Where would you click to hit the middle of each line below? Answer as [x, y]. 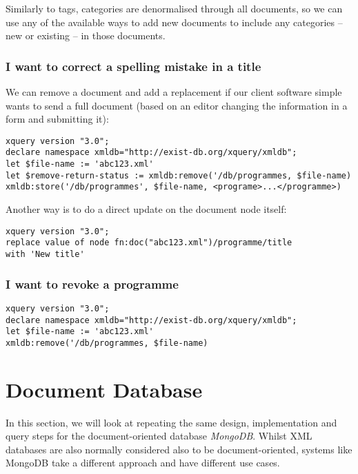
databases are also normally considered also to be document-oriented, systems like [179, 449]
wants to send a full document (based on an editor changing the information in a [177, 105]
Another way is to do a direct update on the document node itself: [146, 209]
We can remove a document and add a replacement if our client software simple [174, 92]
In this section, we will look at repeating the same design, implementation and [171, 422]
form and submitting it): [57, 119]
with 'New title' [45, 254]
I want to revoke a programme [92, 284]
